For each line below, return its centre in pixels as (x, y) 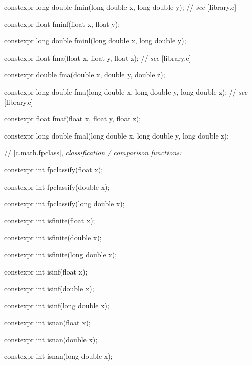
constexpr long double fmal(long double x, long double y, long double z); (116, 135)
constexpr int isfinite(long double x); (61, 254)
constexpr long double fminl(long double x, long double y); (95, 41)
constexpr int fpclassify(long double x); (65, 203)
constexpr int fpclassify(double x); (57, 186)
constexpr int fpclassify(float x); (54, 169)
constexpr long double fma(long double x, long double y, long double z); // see (126, 91)
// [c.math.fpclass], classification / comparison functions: (93, 152)
